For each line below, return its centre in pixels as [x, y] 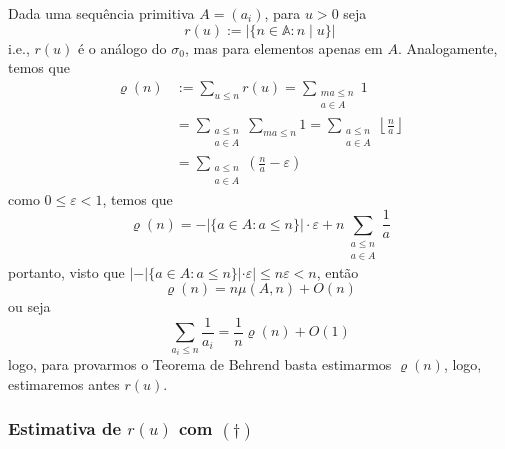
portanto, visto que [66, 271]
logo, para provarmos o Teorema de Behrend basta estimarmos [200, 364]
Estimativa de [65, 428]
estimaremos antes [64, 383]
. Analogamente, [447, 47]
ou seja [29, 306]
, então [337, 271]
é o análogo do [122, 47]
